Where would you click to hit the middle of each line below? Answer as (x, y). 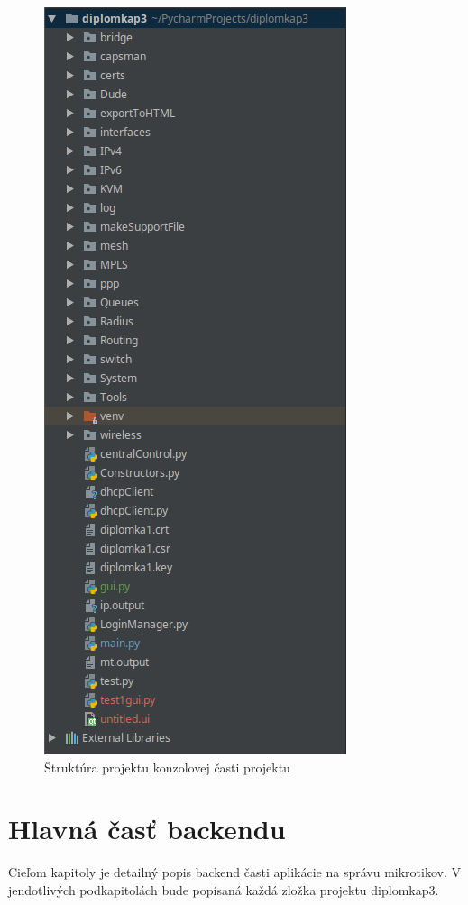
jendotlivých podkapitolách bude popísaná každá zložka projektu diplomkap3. (224, 889)
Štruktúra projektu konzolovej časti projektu (167, 767)
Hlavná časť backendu (147, 829)
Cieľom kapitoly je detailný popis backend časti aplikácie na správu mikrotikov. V (234, 872)
